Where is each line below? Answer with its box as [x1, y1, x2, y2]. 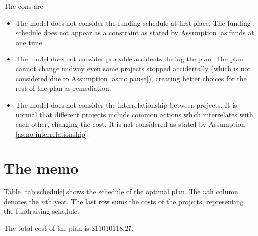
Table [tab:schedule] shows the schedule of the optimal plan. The [4, 186, 201, 197]
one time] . [15, 37, 46, 47]
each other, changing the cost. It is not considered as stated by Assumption [15, 118, 245, 129]
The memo [4, 158, 79, 178]
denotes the [4, 196, 39, 206]
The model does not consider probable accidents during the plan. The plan [15, 54, 243, 64]
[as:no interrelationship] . [15, 128, 89, 139]
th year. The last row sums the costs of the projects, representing [45, 196, 244, 206]
